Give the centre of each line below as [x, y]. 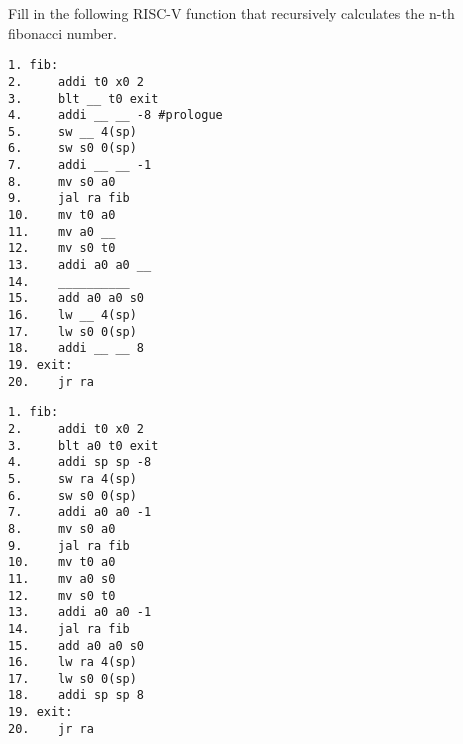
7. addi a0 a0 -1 [80, 512]
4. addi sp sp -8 [80, 462]
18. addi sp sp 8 [76, 695]
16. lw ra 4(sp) [72, 662]
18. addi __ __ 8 [76, 348]
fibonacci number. [62, 32]
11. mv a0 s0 [62, 578]
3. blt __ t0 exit [83, 98]
